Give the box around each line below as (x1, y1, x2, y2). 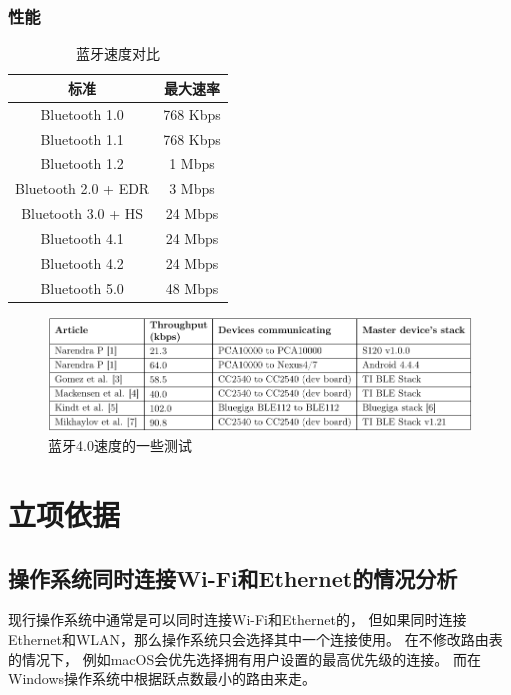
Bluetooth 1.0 (40, 103, 124, 124)
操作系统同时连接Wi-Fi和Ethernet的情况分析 (8, 562, 458, 593)
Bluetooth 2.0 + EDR (15, 178, 150, 199)
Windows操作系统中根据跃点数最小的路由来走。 (8, 668, 317, 689)
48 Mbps (165, 277, 219, 298)
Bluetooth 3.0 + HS (21, 203, 144, 224)
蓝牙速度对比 (75, 43, 160, 64)
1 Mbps (169, 153, 215, 174)
